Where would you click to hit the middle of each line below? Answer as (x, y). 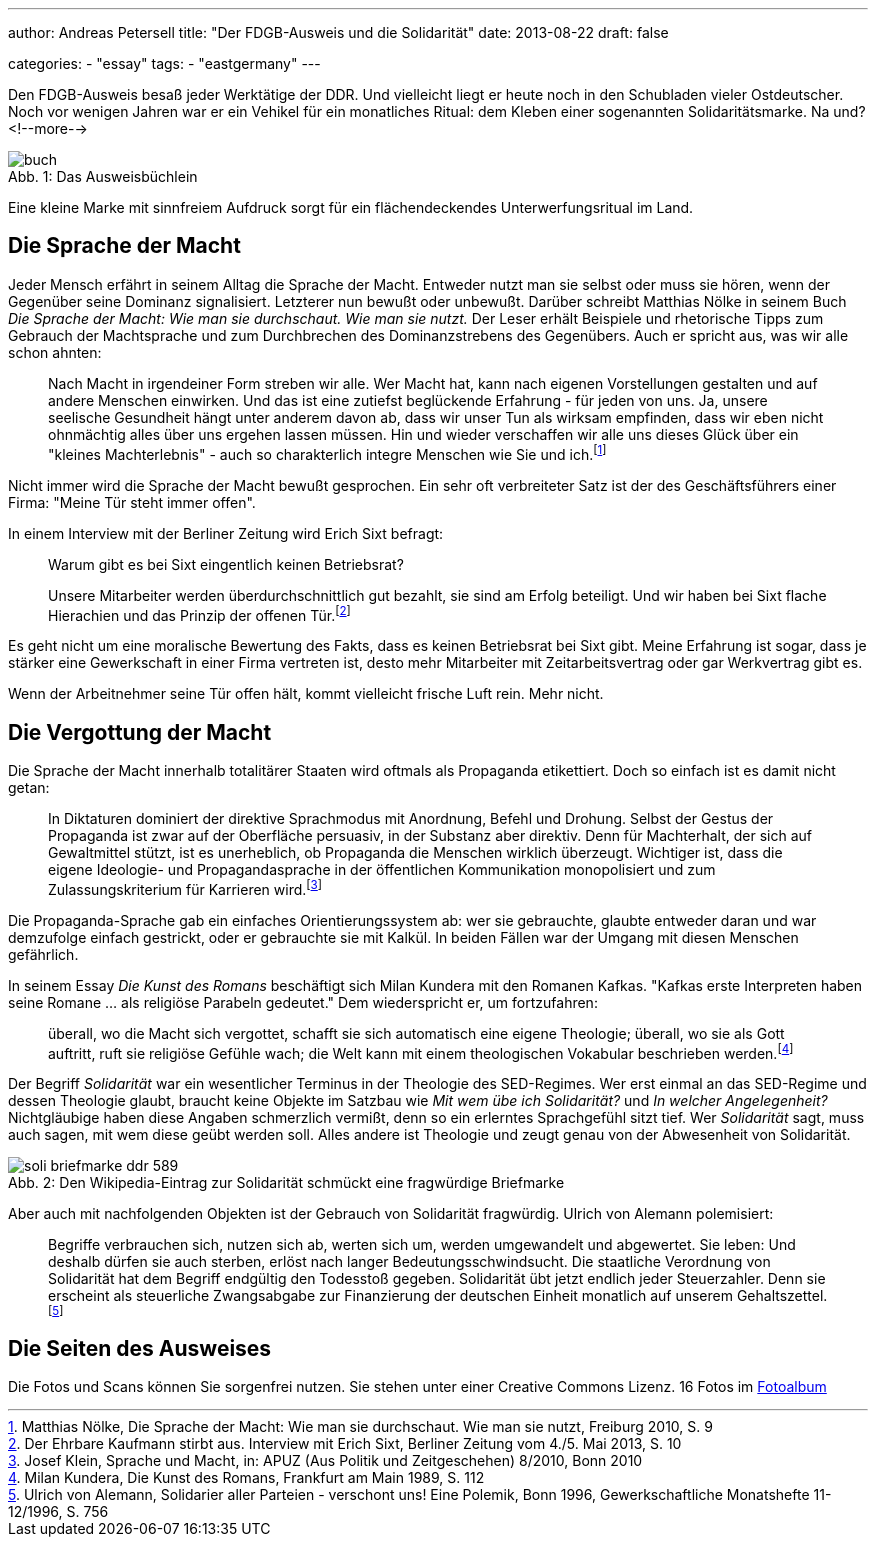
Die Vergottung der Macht (140, 732)
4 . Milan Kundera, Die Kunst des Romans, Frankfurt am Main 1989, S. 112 (246, 1478)
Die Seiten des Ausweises (140, 1348)
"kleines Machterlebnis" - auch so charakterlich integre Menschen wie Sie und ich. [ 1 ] (327, 452)
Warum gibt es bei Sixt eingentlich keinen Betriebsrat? (226, 564)
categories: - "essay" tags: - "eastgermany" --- (164, 63)
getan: (29, 787)
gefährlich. (43, 954)
